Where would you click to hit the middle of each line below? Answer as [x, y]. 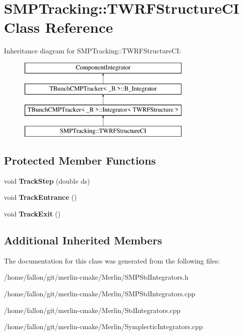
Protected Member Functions [80, 160]
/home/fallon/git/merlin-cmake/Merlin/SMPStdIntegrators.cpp [100, 294]
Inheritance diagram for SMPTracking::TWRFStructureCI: [93, 51]
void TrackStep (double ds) [47, 180]
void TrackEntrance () [40, 197]
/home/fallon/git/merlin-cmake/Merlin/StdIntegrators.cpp [92, 310]
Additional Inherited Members [83, 240]
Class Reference [59, 27]
